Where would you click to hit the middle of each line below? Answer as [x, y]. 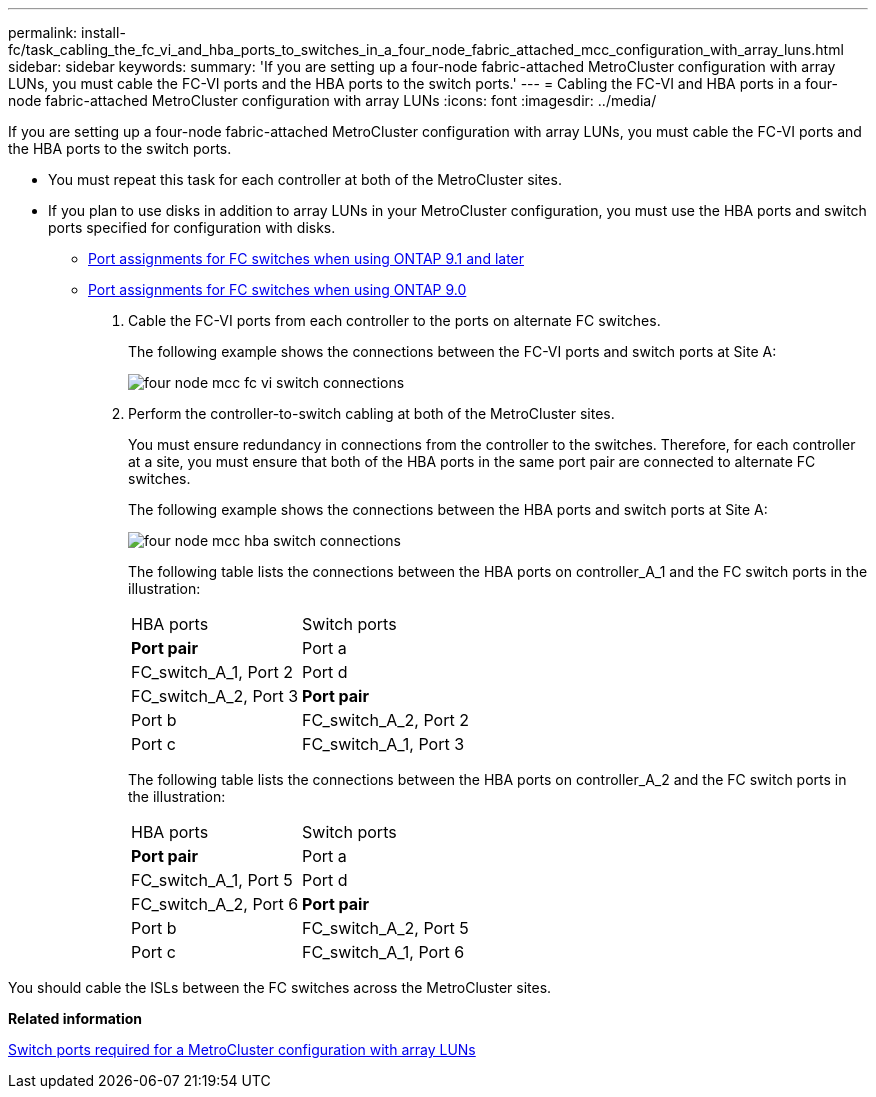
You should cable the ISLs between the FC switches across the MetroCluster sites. [280, 987]
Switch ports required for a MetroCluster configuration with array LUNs [242, 1049]
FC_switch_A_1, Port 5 [212, 880]
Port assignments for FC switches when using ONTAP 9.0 [277, 289]
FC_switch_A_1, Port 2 [212, 672]
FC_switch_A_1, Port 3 [383, 744]
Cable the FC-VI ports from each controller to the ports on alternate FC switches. [394, 320]
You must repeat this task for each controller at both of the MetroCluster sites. [305, 179]
